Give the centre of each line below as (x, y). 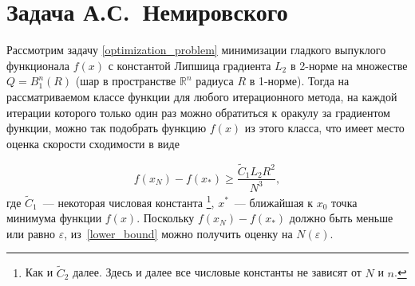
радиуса (215, 81)
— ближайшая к (274, 202)
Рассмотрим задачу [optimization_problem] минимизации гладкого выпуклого (196, 50)
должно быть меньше (341, 218)
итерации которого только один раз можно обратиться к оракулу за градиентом (198, 112)
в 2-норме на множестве (349, 65)
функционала (38, 65)
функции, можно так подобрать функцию (107, 128)
